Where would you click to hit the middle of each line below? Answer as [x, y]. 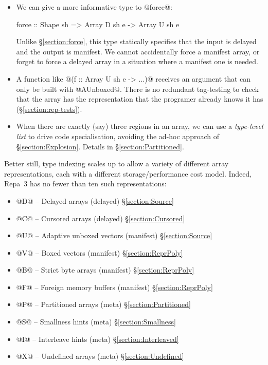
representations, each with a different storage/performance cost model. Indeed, [128, 173]
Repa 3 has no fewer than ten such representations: [85, 184]
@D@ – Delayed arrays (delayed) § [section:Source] [95, 200]
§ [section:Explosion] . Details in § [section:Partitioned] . [100, 146]
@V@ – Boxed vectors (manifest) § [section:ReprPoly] [100, 252]
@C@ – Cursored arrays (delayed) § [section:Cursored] [101, 218]
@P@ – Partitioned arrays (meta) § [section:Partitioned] [103, 304]
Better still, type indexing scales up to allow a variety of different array [117, 164]
